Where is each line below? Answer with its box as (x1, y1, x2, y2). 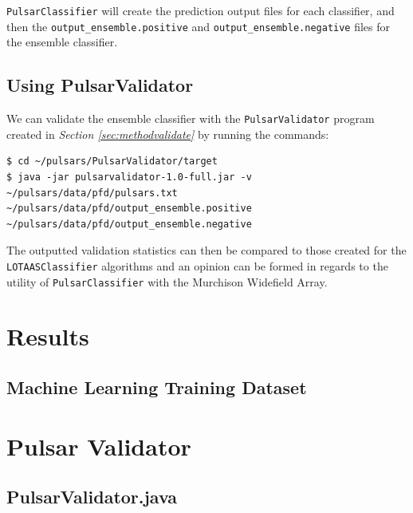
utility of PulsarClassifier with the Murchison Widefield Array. (6, 273, 328, 290)
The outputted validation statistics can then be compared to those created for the (6, 242, 407, 258)
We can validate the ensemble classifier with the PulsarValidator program (6, 110, 375, 127)
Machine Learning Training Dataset (6, 375, 307, 399)
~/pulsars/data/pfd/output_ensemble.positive (6, 203, 252, 215)
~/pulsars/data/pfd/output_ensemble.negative (6, 218, 252, 230)
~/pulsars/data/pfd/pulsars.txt (6, 187, 178, 199)
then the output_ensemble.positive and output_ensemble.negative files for (6, 18, 391, 34)
